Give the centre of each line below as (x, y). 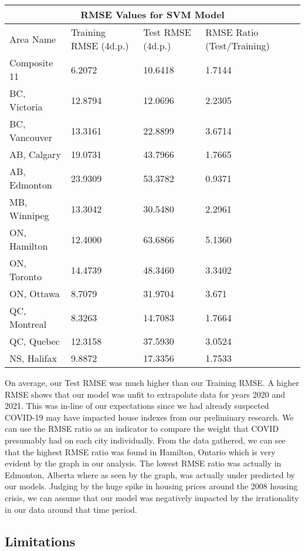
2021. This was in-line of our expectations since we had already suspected (137, 406)
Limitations (40, 541)
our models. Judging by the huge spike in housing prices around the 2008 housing (151, 486)
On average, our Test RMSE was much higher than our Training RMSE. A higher (152, 382)
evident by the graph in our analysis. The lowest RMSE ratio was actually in (143, 463)
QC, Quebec (35, 341)
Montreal (28, 324)
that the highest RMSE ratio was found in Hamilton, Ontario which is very (140, 451)
